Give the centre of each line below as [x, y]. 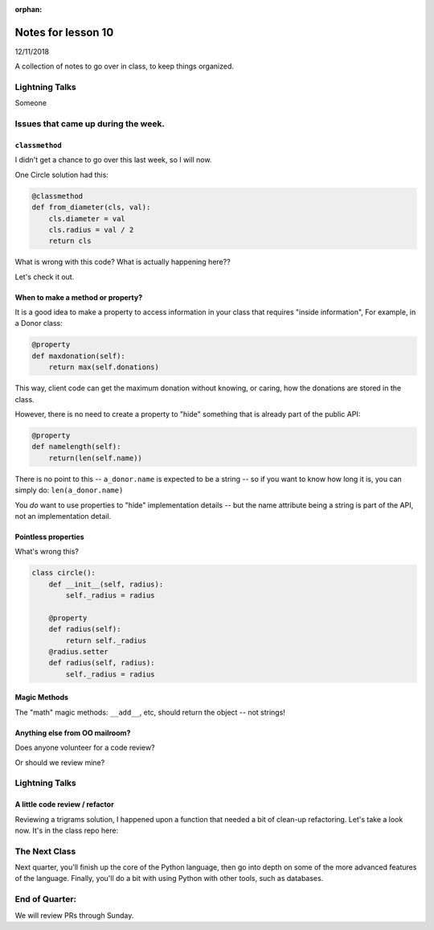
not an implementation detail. [63, 516]
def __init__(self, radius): [106, 584]
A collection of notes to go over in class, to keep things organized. [125, 66]
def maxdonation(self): [79, 356]
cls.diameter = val [87, 218]
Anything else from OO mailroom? [73, 733]
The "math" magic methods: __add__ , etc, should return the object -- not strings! [150, 712]
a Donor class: [39, 323]
